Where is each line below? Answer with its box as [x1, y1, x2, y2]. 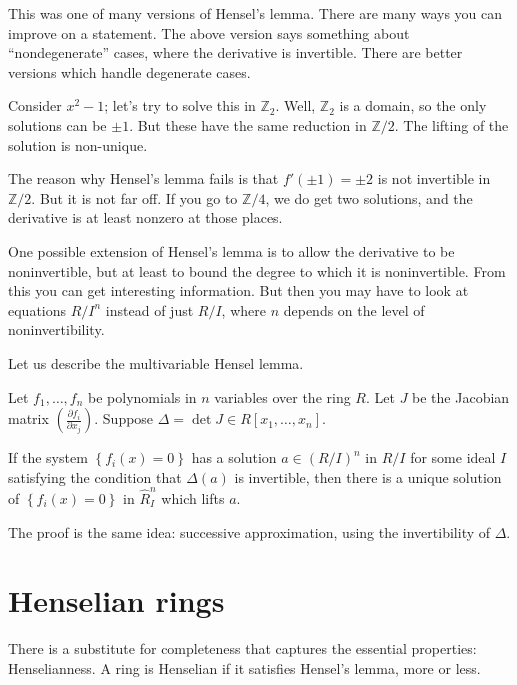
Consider [8, 95, 62, 116]
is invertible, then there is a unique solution [234, 466, 502, 487]
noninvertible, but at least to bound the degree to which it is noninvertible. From [8, 260, 506, 281]
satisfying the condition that [8, 466, 182, 487]
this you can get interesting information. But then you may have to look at [8, 280, 469, 301]
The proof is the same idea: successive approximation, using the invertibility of [8, 521, 491, 542]
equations [8, 299, 67, 320]
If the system [8, 447, 88, 468]
